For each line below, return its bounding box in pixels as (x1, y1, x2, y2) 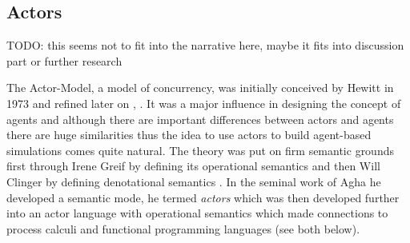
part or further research (6, 52, 123, 69)
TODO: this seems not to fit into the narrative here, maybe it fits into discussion (6, 37, 404, 54)
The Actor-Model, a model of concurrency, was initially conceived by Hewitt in (6, 79, 394, 96)
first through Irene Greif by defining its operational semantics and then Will (6, 157, 380, 174)
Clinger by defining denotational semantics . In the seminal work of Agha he (6, 173, 381, 189)
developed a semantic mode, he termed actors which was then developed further (6, 189, 400, 205)
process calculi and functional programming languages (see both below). (6, 220, 360, 237)
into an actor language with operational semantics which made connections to (6, 205, 388, 221)
